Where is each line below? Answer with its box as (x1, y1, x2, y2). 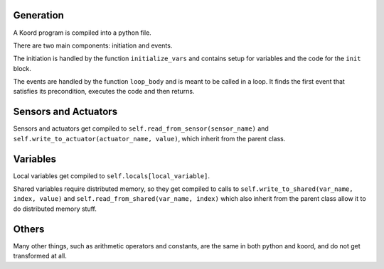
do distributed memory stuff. (13, 204, 97, 213)
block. (13, 64, 32, 72)
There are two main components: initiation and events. (13, 41, 173, 50)
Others (13, 223, 45, 235)
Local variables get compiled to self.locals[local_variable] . (13, 171, 210, 180)
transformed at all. (13, 252, 68, 260)
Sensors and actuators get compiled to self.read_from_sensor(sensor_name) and (13, 124, 270, 133)
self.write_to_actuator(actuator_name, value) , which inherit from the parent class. (13, 134, 286, 143)
